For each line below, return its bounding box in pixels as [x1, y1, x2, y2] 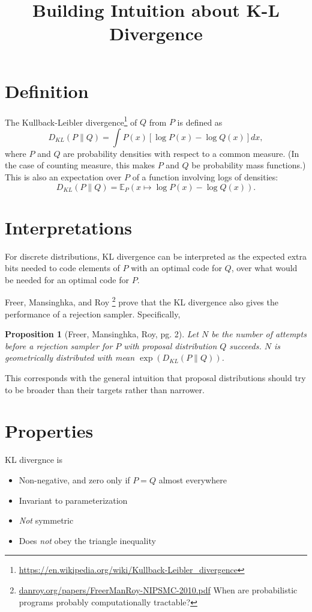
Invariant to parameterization [19, 494, 128, 506]
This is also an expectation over [5, 170, 122, 183]
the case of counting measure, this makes [5, 159, 155, 171]
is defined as [177, 115, 223, 128]
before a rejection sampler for [5, 339, 113, 352]
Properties [5, 418, 94, 443]
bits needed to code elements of [5, 262, 120, 274]
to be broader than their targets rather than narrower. [5, 383, 205, 396]
